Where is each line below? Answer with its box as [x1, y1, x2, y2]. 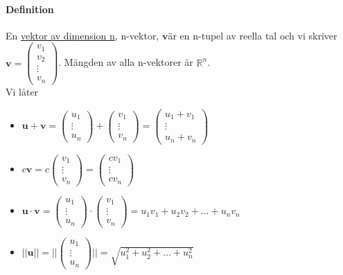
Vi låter [6, 84, 39, 98]
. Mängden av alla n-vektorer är [58, 55, 193, 69]
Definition [6, 1, 54, 16]
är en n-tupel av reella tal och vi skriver [168, 28, 337, 42]
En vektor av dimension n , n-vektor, [6, 28, 159, 42]
